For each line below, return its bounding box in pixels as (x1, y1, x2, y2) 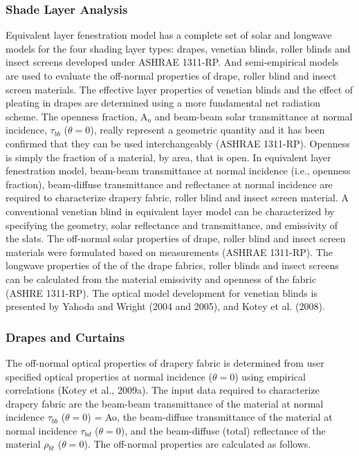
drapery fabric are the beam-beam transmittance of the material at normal (6, 396, 324, 410)
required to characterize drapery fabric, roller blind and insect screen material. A (6, 190, 349, 205)
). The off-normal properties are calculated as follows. (84, 437, 311, 451)
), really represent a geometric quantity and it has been (90, 122, 325, 137)
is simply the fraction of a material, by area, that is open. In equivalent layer (6, 149, 331, 164)
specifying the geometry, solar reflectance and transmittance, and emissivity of (6, 217, 338, 232)
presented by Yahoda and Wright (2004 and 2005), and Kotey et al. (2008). (6, 299, 325, 313)
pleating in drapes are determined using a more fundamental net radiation (6, 95, 320, 110)
